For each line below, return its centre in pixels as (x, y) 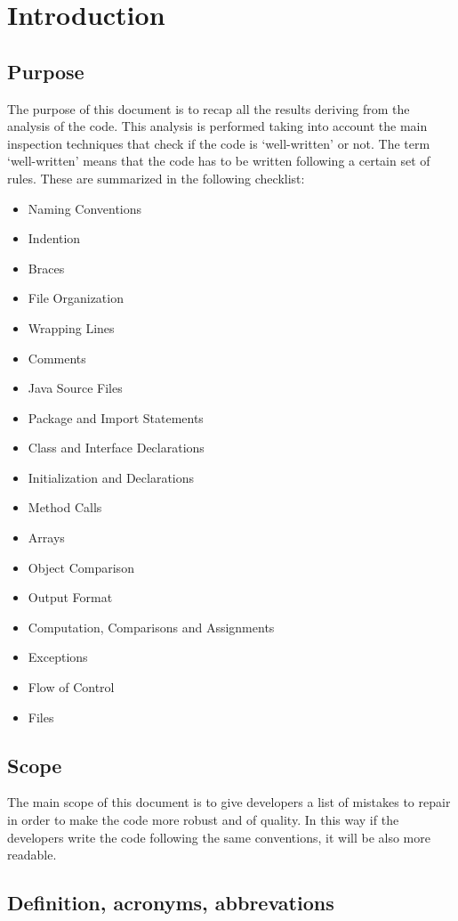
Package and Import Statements (116, 417)
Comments (57, 358)
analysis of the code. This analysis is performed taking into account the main (217, 126)
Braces (46, 268)
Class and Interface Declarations (116, 448)
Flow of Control (71, 687)
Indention (54, 238)
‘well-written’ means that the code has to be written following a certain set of (219, 161)
